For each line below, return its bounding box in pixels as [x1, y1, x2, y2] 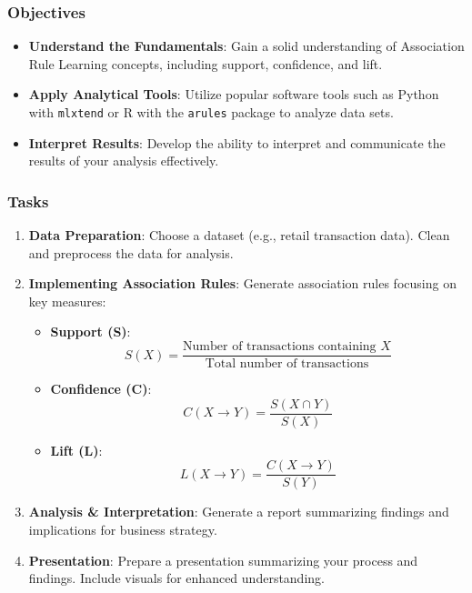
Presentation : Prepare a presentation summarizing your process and [28, 550, 418, 569]
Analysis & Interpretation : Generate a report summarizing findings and [28, 502, 449, 521]
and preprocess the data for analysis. [28, 243, 234, 262]
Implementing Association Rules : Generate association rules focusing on [28, 274, 457, 293]
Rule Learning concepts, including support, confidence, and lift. [28, 54, 383, 73]
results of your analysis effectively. [28, 151, 219, 170]
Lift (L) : [50, 440, 103, 459]
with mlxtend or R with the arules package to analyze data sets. [28, 103, 394, 121]
